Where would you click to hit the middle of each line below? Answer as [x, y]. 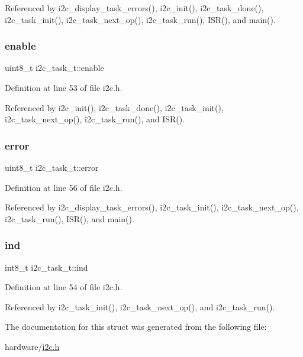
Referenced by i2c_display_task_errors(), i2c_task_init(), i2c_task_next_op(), [152, 207]
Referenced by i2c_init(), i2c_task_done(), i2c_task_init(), [114, 107]
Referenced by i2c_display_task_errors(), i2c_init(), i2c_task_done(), [134, 8]
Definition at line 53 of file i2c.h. [64, 87]
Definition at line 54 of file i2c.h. [64, 287]
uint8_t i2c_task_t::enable [54, 68]
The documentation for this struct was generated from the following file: [136, 327]
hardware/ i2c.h [32, 346]
